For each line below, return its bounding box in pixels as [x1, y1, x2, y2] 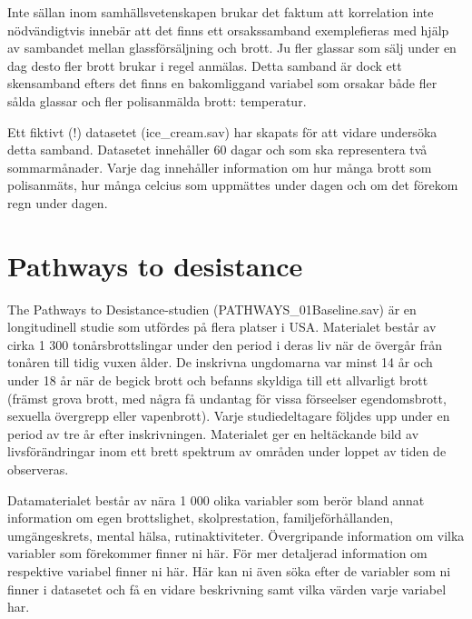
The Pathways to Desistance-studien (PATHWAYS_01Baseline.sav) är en [7, 299, 417, 318]
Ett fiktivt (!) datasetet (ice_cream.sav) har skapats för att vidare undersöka [7, 122, 438, 141]
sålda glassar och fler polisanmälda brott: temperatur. [7, 91, 307, 110]
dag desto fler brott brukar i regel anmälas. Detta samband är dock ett [7, 55, 402, 75]
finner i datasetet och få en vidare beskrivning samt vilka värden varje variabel [7, 579, 447, 598]
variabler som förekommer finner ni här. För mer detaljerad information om [7, 544, 428, 563]
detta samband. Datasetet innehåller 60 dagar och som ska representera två [7, 140, 428, 159]
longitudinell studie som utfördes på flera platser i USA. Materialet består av [7, 317, 437, 336]
